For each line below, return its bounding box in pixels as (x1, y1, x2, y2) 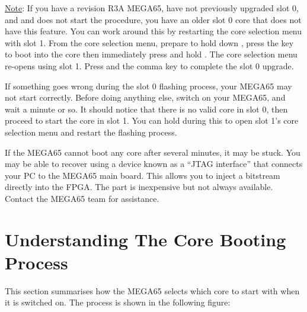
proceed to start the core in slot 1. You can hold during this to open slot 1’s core (5, 114, 299, 127)
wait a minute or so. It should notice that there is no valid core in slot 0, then (5, 102, 288, 115)
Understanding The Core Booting (5, 227, 286, 251)
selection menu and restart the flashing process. (5, 126, 177, 138)
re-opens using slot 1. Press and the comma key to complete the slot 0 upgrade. (5, 59, 294, 72)
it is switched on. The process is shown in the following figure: (5, 296, 231, 308)
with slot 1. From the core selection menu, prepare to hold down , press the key (5, 36, 294, 49)
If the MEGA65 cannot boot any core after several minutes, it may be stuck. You (5, 146, 300, 158)
